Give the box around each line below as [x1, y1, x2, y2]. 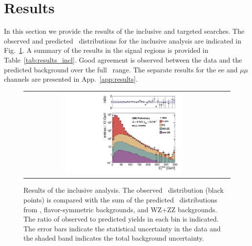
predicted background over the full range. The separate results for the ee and [4, 64, 238, 74]
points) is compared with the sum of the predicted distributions [23, 195, 217, 205]
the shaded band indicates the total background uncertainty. [23, 233, 204, 243]
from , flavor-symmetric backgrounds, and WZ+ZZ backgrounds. [23, 204, 217, 214]
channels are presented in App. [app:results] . [4, 74, 138, 84]
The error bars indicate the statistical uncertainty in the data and [23, 223, 221, 233]
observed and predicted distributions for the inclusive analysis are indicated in [4, 35, 242, 45]
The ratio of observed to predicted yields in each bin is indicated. [23, 214, 219, 224]
